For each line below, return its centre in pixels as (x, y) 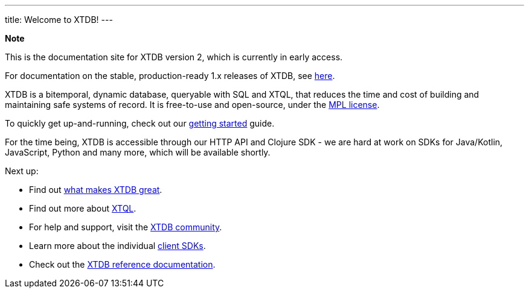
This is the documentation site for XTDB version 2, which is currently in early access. (174, 57)
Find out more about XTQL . (83, 208)
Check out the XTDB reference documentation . (122, 264)
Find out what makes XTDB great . (96, 190)
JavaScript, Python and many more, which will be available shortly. (138, 152)
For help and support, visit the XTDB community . (126, 227)
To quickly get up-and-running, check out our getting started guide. (140, 123)
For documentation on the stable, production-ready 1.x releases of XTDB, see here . (170, 76)
